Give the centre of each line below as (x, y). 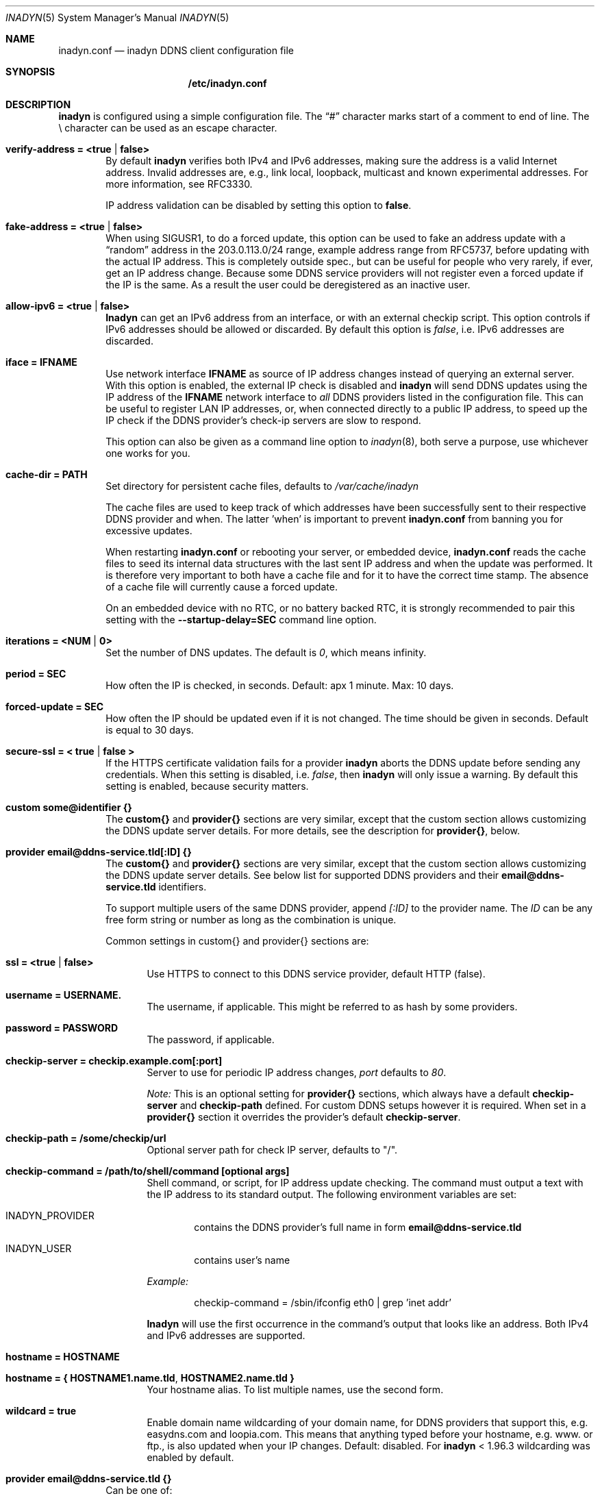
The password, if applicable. (211, 1039)
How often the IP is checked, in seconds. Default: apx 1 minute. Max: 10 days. (280, 685)
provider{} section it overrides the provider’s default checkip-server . (304, 1117)
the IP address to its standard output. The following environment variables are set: (332, 1194)
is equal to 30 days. (150, 730)
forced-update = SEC (55, 707)
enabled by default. (190, 1457)
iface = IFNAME (41, 362)
